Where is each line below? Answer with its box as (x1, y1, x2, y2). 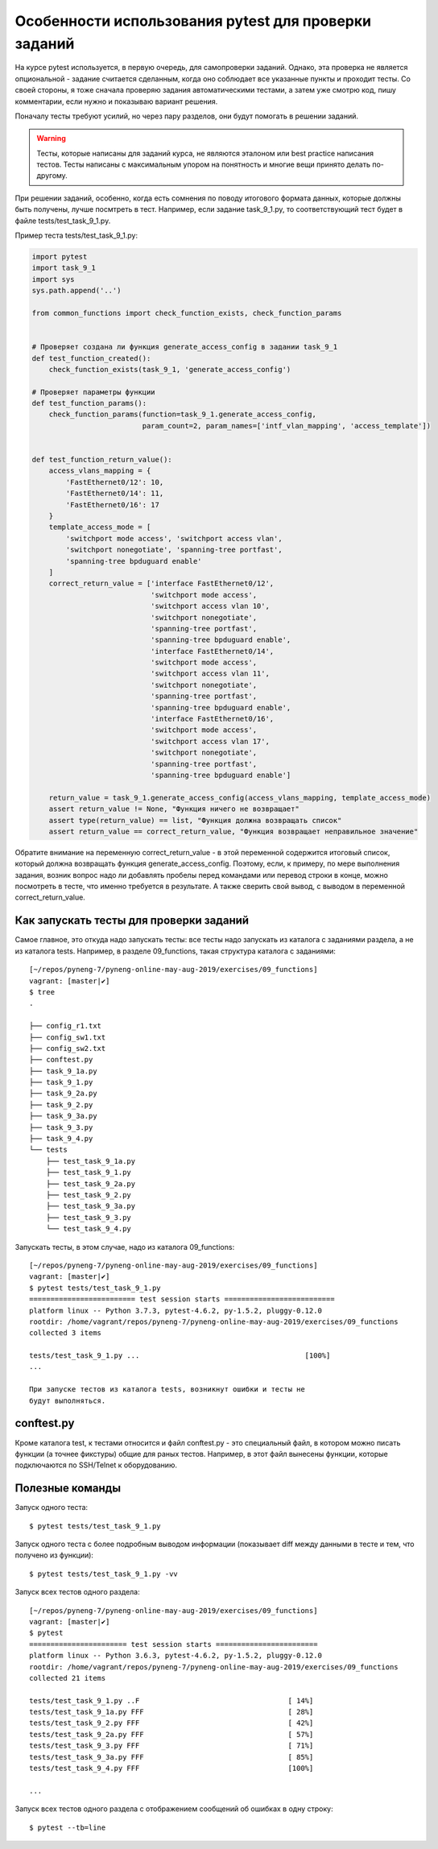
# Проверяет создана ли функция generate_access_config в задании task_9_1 (31, 342, 338, 352)
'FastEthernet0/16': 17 (65, 500, 160, 509)
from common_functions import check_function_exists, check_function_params (31, 308, 342, 317)
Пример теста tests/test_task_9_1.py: (14, 230, 138, 241)
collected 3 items (29, 1329, 102, 1338)
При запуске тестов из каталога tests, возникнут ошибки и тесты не (29, 1385, 305, 1394)
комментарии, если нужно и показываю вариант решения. (14, 97, 218, 106)
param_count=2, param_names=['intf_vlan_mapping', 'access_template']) (142, 421, 431, 430)
